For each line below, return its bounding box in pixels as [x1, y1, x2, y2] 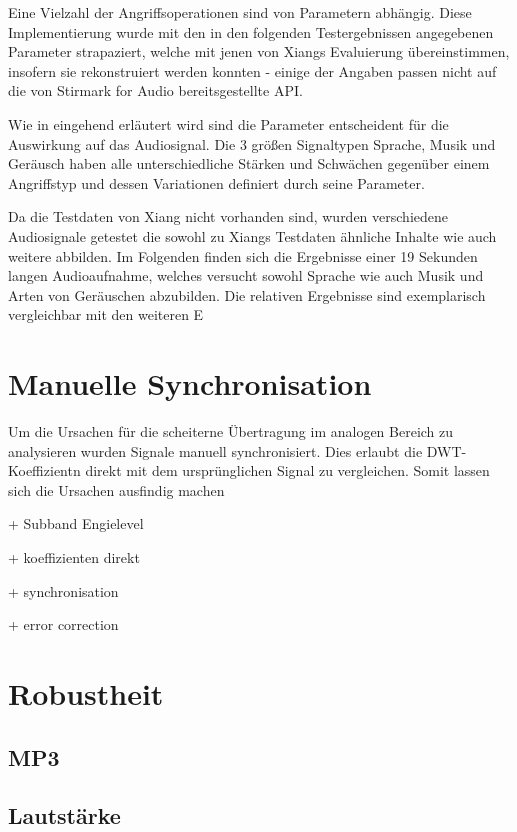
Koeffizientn [8, 460, 81, 481]
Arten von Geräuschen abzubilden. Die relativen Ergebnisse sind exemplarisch [8, 284, 486, 305]
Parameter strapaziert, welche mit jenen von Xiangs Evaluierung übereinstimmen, [8, 41, 510, 62]
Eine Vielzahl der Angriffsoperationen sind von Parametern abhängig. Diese [8, 2, 472, 22]
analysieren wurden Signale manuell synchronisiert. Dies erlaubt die [8, 440, 423, 461]
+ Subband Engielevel [8, 513, 144, 534]
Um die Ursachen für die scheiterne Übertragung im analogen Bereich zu [8, 421, 454, 442]
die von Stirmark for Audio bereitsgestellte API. [8, 80, 303, 101]
